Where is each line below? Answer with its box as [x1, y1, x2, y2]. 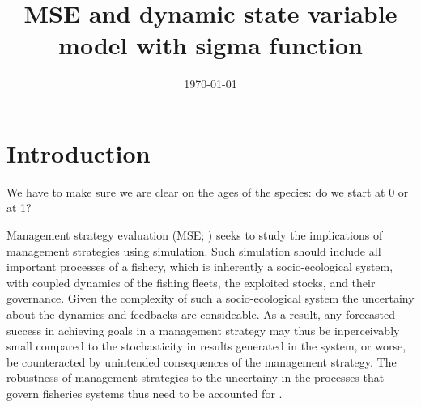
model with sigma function [58, 28, 363, 61]
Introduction [6, 136, 151, 169]
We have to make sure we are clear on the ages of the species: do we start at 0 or [6, 183, 409, 200]
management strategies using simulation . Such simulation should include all [6, 242, 381, 259]
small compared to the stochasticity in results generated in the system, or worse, [6, 337, 406, 354]
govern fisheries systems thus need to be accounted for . [6, 384, 283, 401]
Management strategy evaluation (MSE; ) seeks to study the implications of [6, 227, 383, 244]
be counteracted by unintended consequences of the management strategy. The [6, 353, 397, 370]
